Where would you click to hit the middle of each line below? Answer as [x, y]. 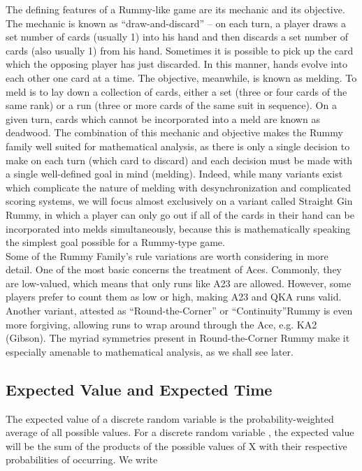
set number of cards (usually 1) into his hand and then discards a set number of [177, 37]
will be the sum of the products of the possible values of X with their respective [176, 445]
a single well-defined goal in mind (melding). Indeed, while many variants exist [174, 174]
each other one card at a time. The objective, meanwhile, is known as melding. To [181, 77]
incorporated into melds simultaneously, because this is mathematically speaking [178, 228]
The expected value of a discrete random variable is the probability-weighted [170, 418]
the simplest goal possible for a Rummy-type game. [115, 242]
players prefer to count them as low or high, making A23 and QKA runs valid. [174, 297]
